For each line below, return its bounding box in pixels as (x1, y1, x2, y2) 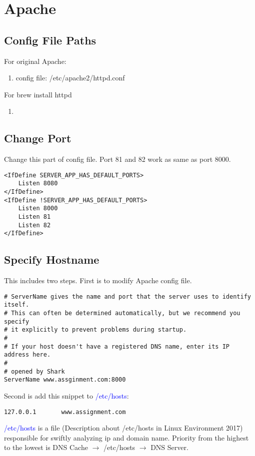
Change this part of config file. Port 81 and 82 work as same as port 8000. (4, 154, 231, 164)
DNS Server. (150, 442, 188, 453)
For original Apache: (4, 55, 66, 66)
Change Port (4, 130, 71, 146)
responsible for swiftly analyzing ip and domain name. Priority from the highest (4, 432, 249, 443)
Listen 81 (18, 213, 51, 221)
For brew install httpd (4, 89, 72, 99)
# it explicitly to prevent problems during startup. (4, 326, 187, 334)
